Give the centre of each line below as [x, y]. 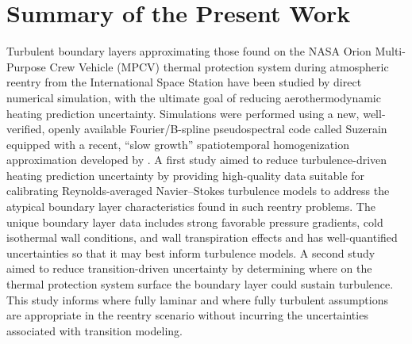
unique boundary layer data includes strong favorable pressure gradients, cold [195, 222]
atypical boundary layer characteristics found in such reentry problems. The [191, 206]
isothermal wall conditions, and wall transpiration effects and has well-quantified [202, 237]
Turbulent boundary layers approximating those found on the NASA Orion [189, 51]
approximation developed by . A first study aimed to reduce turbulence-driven [197, 160]
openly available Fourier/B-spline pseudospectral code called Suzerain [218, 129]
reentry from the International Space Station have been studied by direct [184, 82]
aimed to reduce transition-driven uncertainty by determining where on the [189, 268]
